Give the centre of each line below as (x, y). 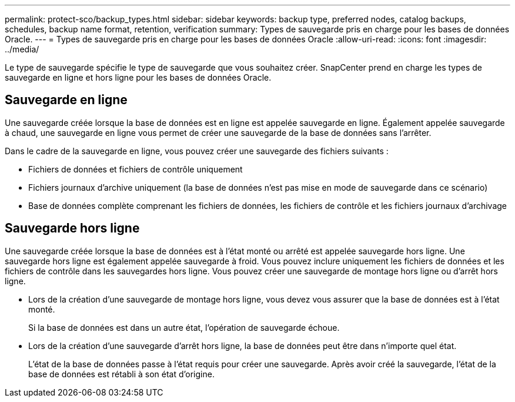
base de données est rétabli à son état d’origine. (121, 374)
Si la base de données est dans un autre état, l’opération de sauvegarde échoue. (184, 327)
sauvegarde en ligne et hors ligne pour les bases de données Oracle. (138, 77)
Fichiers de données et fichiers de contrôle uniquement (136, 169)
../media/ (22, 49)
